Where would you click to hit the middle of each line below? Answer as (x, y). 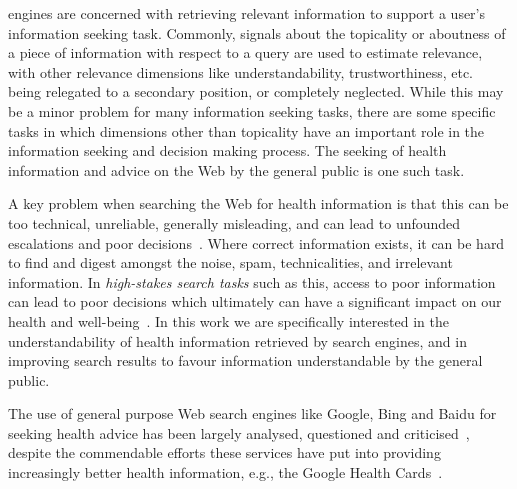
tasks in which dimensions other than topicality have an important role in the (246, 130)
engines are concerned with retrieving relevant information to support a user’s (247, 13)
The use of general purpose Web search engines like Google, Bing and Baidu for (252, 413)
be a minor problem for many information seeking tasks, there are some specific (252, 110)
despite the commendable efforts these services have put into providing (224, 452)
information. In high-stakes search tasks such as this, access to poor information (252, 281)
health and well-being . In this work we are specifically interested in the (228, 320)
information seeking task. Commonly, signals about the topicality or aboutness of (257, 32)
